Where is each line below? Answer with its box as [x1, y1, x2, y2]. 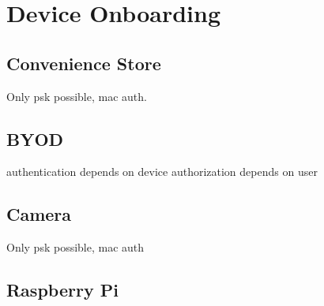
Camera [6, 202, 72, 226]
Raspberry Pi [6, 278, 119, 302]
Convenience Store [6, 50, 161, 75]
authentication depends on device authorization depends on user [6, 163, 318, 180]
